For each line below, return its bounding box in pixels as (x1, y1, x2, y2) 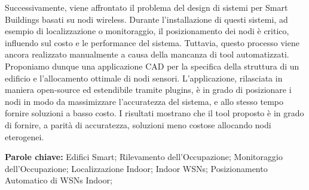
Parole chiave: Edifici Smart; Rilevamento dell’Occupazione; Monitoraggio (5, 150, 283, 163)
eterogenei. (5, 130, 44, 143)
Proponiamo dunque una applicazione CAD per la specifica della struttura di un (5, 59, 299, 72)
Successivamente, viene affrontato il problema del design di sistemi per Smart (5, 1, 288, 13)
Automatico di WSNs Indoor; (5, 174, 112, 186)
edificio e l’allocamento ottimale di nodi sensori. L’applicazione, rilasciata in (5, 71, 283, 84)
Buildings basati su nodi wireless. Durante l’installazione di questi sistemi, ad (5, 13, 288, 25)
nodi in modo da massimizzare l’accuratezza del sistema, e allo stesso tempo (5, 95, 284, 107)
